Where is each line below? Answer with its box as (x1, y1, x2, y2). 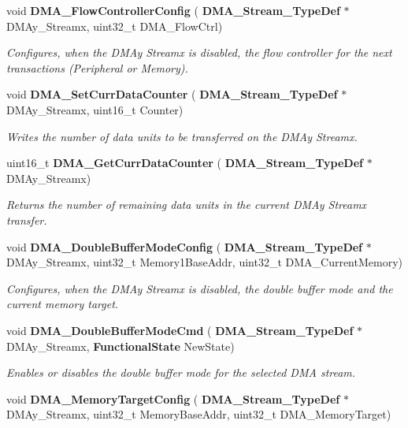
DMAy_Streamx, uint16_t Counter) (6, 101, 184, 117)
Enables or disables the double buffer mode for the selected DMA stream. (6, 364, 356, 381)
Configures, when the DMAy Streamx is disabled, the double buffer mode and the (6, 280, 393, 296)
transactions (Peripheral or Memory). (6, 59, 188, 76)
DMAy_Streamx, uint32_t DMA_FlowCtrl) (6, 17, 223, 34)
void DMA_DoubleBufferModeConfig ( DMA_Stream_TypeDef (6, 238, 363, 255)
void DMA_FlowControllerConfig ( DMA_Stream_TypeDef (6, 2, 340, 18)
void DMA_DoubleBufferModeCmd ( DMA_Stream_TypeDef (6, 322, 354, 338)
